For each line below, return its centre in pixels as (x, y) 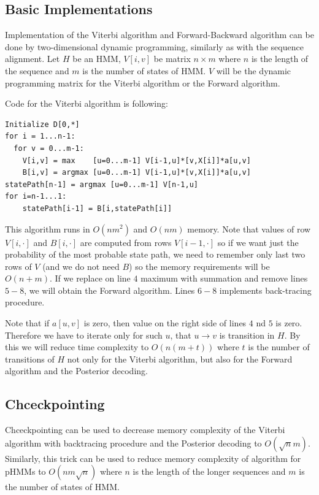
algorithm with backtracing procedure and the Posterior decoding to (133, 443)
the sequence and (37, 70)
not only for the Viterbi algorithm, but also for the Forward (180, 359)
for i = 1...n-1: (40, 136)
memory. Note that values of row (249, 228)
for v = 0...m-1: (49, 148)
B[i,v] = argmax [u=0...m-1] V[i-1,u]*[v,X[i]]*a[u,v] (136, 173)
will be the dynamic (254, 70)
